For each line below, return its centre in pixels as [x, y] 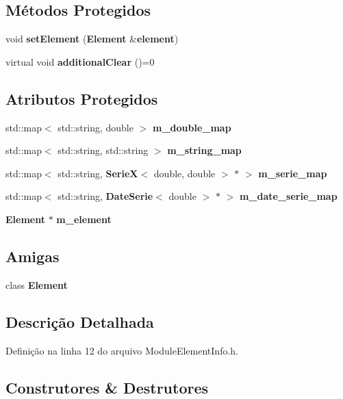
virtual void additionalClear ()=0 [80, 61]
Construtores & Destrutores [107, 387]
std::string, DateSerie [105, 196]
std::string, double [96, 127]
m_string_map [204, 150]
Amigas [33, 256]
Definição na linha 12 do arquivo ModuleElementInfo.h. [122, 350]
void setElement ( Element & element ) [92, 39]
